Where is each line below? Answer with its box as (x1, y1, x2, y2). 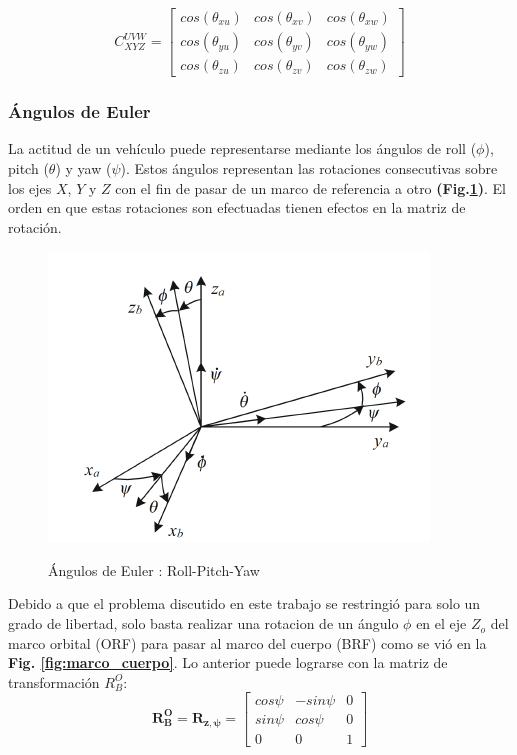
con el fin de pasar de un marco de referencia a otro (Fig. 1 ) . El (115, 177, 506, 198)
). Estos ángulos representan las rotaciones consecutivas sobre (120, 157, 498, 178)
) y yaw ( (55, 157, 112, 178)
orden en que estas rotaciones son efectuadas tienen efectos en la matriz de (8, 197, 466, 218)
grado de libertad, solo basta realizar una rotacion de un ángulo (8, 613, 399, 634)
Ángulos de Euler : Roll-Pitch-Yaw (48, 559, 260, 580)
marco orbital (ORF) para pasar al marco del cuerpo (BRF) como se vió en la (8, 632, 487, 653)
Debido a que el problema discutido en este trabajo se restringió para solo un (8, 593, 481, 614)
